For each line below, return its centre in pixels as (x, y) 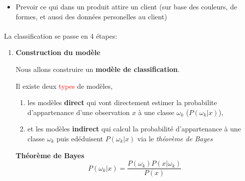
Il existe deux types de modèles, (64, 86)
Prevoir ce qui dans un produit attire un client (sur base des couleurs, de (126, 6)
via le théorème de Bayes (175, 138)
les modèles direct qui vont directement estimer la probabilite (122, 102)
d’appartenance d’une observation (79, 112)
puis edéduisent (80, 138)
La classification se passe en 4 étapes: (61, 35)
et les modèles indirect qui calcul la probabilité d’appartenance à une (134, 129)
